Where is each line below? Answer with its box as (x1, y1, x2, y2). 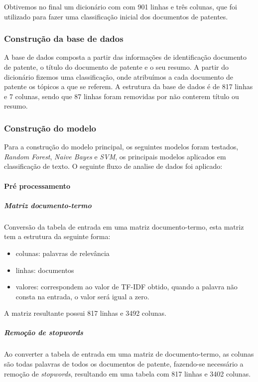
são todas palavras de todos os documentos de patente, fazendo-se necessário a (4, 359, 244, 369)
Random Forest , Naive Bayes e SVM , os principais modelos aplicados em (4, 151, 226, 161)
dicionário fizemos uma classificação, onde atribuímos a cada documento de (4, 71, 234, 82)
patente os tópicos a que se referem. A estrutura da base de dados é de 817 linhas (4, 81, 253, 92)
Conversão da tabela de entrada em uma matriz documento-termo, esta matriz (4, 221, 244, 232)
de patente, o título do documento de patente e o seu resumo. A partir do (4, 62, 229, 72)
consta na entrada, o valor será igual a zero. (15, 291, 149, 301)
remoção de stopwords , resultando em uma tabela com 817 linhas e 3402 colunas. (4, 368, 251, 379)
